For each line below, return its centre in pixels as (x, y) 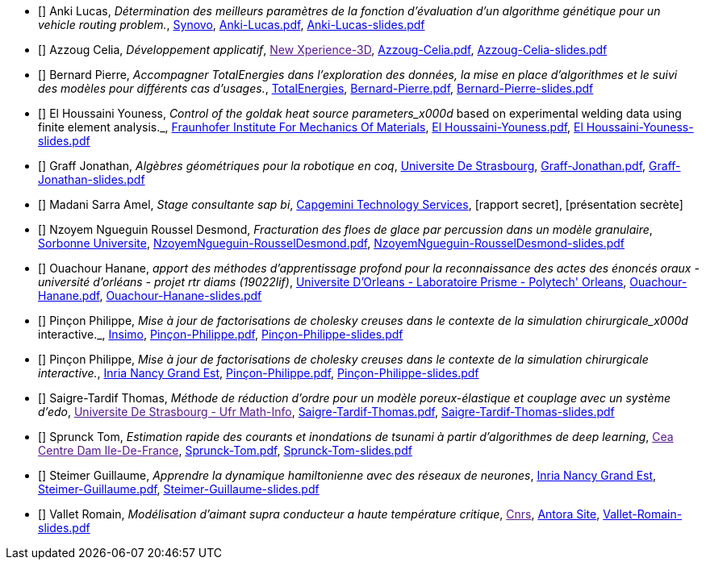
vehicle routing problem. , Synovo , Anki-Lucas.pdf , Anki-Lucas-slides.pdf (232, 25)
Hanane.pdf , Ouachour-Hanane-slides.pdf (150, 295)
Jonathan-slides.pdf (92, 179)
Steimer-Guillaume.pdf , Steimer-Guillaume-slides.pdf (179, 489)
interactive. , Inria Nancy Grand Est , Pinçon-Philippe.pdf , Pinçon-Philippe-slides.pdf (259, 373)
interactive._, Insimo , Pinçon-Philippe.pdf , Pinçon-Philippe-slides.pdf (221, 334)
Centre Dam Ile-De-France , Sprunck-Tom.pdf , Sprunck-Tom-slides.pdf (225, 450)
